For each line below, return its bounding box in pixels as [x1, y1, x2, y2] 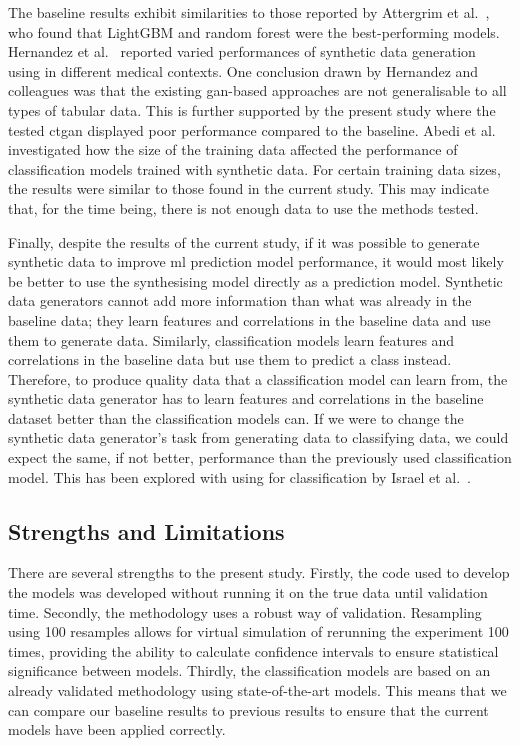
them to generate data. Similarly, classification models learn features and [8, 329, 455, 350]
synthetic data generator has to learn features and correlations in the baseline [8, 388, 484, 409]
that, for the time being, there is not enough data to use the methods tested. [8, 197, 479, 218]
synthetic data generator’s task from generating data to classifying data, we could [8, 427, 509, 448]
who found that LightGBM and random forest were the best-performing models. [8, 21, 500, 42]
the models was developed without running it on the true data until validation [8, 582, 488, 603]
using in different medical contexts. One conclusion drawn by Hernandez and [8, 60, 479, 81]
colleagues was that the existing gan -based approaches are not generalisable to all [8, 80, 507, 101]
